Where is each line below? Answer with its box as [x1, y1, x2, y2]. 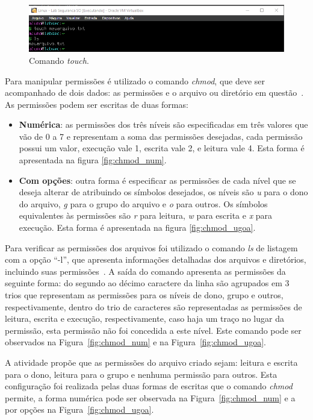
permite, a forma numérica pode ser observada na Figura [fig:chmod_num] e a [5, 391, 296, 404]
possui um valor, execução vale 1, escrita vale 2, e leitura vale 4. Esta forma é [19, 142, 305, 154]
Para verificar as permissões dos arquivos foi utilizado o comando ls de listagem [5, 241, 298, 254]
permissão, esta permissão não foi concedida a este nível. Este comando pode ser [5, 324, 302, 336]
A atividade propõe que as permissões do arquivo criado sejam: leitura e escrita [5, 356, 298, 368]
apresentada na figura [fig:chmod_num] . [19, 154, 167, 166]
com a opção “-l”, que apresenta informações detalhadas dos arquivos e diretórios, [5, 253, 306, 266]
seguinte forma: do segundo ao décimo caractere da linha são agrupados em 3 [5, 277, 290, 289]
